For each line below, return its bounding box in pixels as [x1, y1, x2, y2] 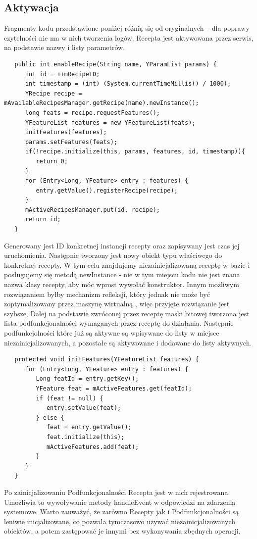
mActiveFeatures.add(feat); [46, 443, 139, 450]
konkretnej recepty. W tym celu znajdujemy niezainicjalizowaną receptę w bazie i [4, 259, 250, 270]
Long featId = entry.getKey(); [36, 375, 139, 383]
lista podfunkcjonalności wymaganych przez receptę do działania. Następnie [4, 318, 234, 328]
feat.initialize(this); [46, 433, 125, 441]
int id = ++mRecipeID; [25, 70, 100, 78]
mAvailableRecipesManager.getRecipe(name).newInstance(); [4, 99, 199, 107]
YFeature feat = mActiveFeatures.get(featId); [36, 385, 192, 392]
